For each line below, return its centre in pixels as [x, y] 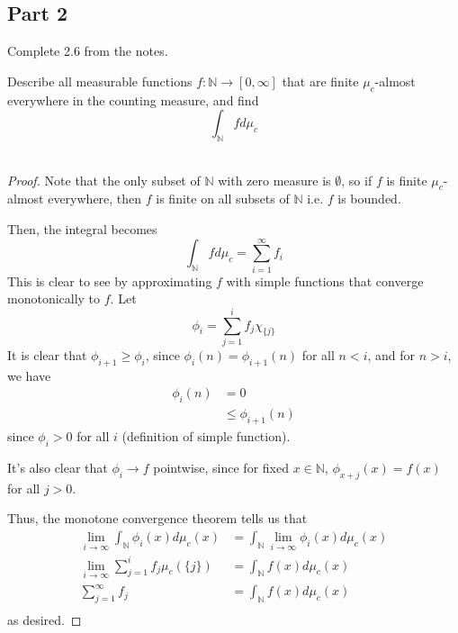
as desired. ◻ [45, 620]
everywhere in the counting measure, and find [133, 99]
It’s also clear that [58, 467]
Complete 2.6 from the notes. [88, 51]
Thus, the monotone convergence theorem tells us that [157, 518]
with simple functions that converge [325, 280]
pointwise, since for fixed [221, 467]
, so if [357, 180]
